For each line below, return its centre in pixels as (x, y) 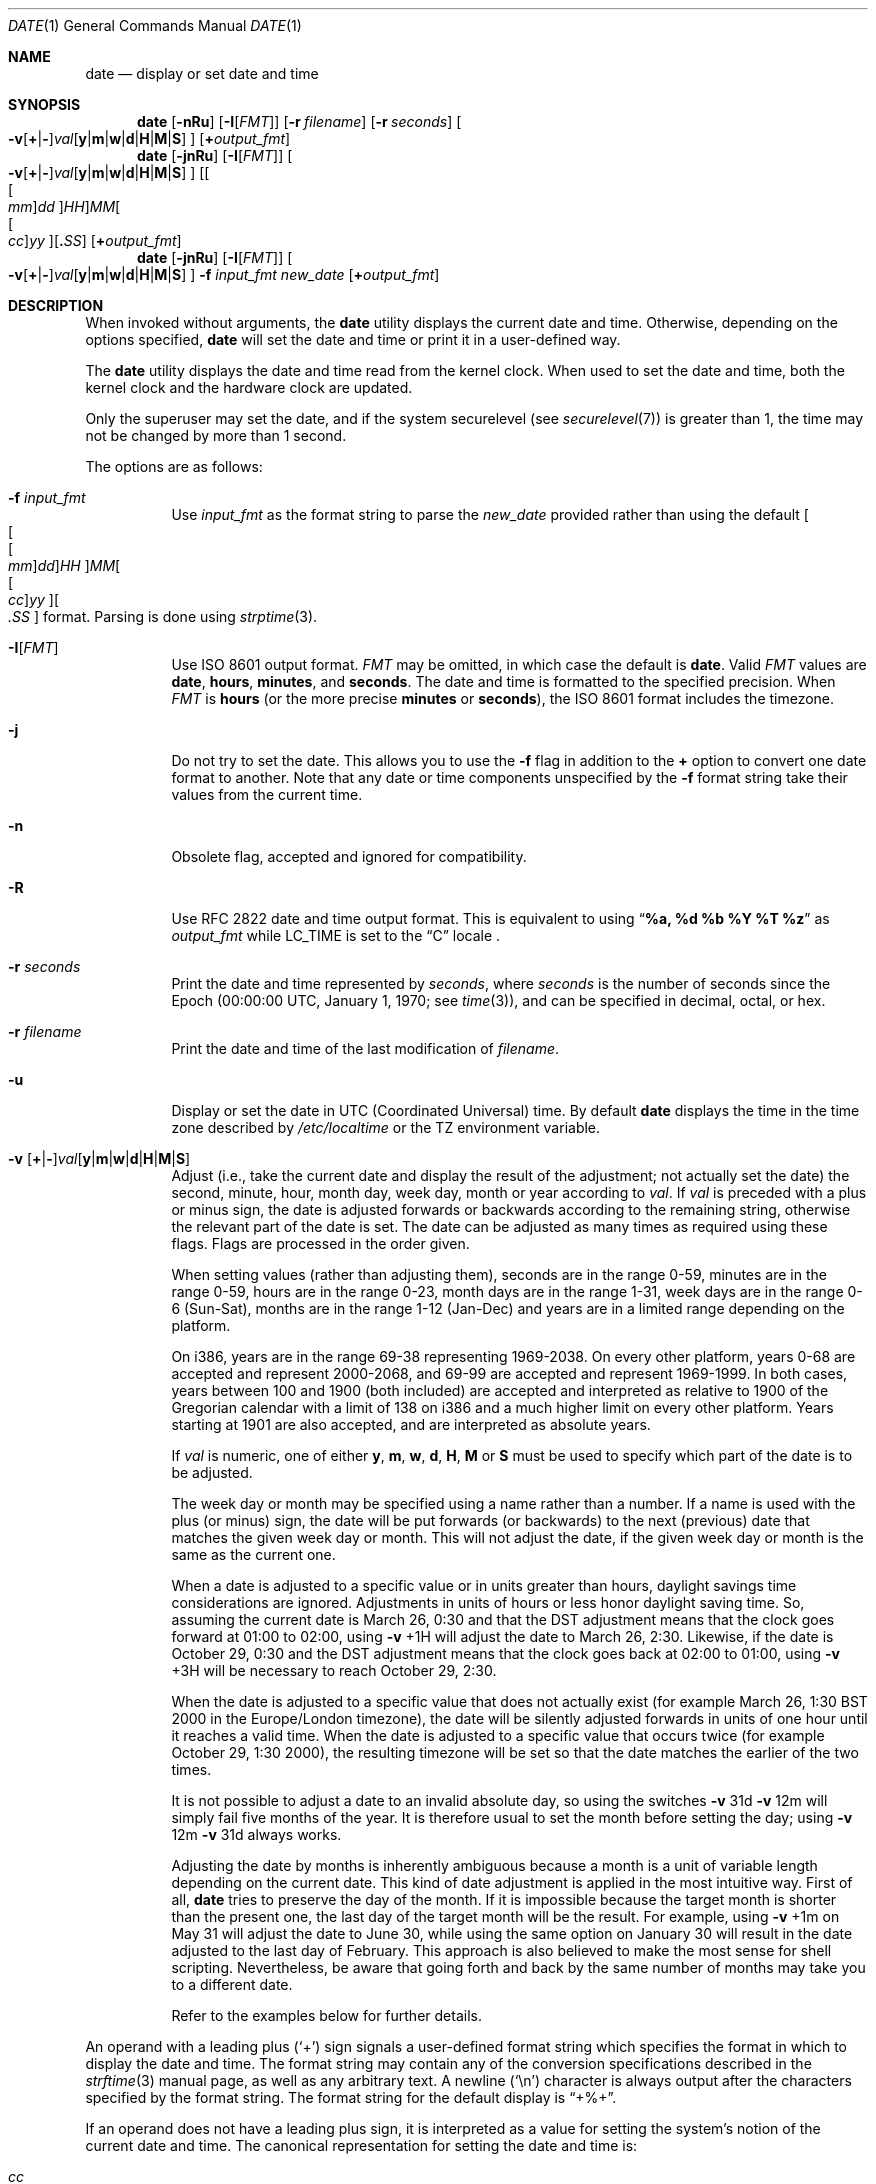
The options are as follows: (174, 466)
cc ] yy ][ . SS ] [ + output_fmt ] (95, 240)
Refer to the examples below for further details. (326, 2015)
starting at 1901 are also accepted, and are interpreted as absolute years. (411, 1424)
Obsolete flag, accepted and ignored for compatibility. (349, 856)
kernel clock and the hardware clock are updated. (249, 387)
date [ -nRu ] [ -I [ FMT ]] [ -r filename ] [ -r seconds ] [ (299, 121)
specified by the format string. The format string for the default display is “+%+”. (351, 2097)
